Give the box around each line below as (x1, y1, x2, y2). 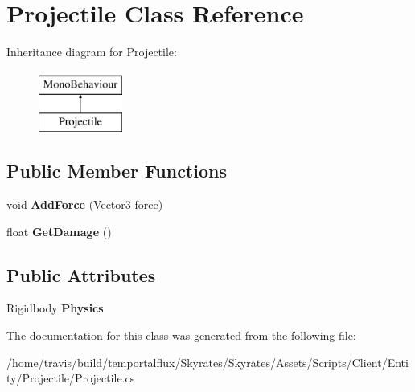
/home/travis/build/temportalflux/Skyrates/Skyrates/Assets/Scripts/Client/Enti (6, 353, 409, 370)
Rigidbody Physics (6, 300, 104, 316)
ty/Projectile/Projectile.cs (6, 370, 135, 386)
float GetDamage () (6, 223, 112, 239)
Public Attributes (6, 262, 156, 287)
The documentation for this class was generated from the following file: (6, 327, 356, 344)
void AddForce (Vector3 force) (6, 196, 163, 213)
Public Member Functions (6, 158, 227, 183)
